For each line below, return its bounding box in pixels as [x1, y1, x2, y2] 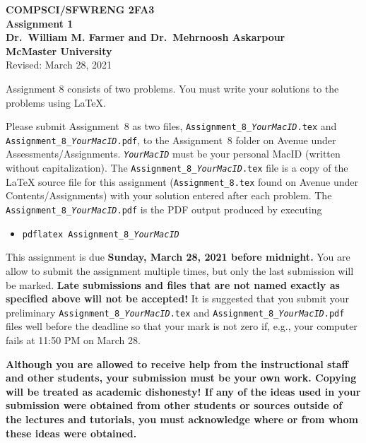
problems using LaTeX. [6, 95, 106, 110]
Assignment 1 [6, 16, 73, 30]
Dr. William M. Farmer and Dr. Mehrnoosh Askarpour [6, 30, 285, 45]
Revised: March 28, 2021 [6, 57, 112, 72]
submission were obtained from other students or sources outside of [6, 398, 343, 413]
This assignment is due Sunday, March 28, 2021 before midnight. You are [6, 249, 350, 264]
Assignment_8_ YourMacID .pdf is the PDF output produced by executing [6, 202, 322, 217]
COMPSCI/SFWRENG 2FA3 [6, 2, 155, 16]
